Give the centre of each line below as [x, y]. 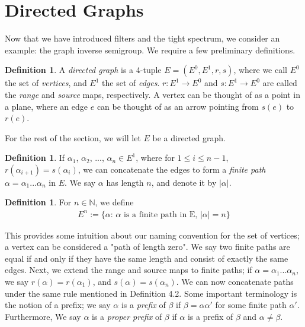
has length [125, 182]
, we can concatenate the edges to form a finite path [172, 169]
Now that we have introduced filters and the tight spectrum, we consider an [142, 38]
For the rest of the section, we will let [73, 137]
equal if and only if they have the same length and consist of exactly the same [147, 258]
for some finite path [251, 305]
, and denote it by [184, 182]
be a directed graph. [189, 137]
